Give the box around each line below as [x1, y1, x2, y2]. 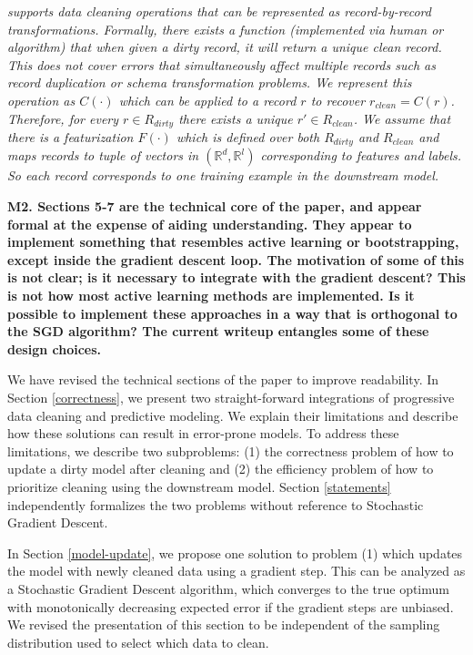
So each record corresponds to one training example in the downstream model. [7, 166, 439, 185]
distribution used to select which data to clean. [7, 632, 269, 651]
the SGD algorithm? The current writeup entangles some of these [7, 322, 429, 341]
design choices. [7, 339, 102, 358]
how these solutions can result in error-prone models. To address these [7, 424, 399, 443]
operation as [7, 90, 75, 109]
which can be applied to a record [118, 90, 297, 109]
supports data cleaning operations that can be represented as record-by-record [7, 2, 431, 20]
